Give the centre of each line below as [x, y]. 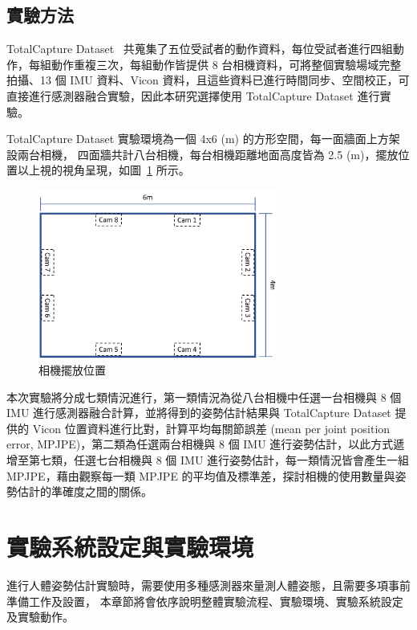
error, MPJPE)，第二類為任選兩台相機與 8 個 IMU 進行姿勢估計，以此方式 [200, 444]
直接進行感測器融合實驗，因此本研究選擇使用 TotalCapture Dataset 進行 [193, 95]
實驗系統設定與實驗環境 [130, 546]
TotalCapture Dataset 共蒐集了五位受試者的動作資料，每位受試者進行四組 [200, 49]
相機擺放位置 [72, 370]
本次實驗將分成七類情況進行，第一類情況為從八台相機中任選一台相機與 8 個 [204, 397]
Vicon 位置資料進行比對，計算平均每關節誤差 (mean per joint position [211, 428]
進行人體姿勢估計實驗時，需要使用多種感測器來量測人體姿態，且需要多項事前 [208, 585]
